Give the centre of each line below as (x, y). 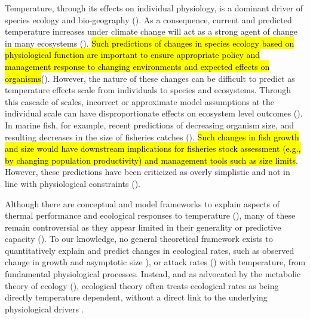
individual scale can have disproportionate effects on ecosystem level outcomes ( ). (154, 113)
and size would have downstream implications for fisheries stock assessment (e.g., (153, 148)
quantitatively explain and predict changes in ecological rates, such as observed (150, 250)
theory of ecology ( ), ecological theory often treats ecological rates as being (142, 285)
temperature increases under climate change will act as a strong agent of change (151, 31)
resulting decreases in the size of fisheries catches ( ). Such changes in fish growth (152, 137)
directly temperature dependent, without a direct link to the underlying (136, 297)
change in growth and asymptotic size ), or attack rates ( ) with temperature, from (155, 262)
